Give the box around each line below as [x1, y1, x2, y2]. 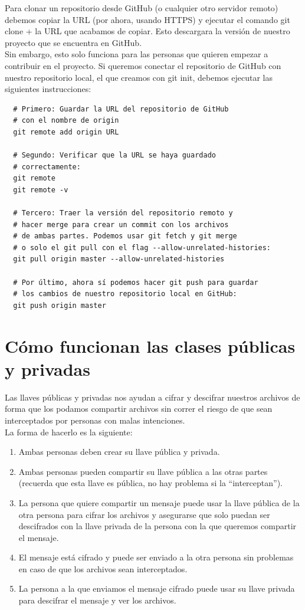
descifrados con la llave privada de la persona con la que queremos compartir [18, 520, 297, 532]
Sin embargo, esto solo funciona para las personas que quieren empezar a [5, 48, 268, 60]
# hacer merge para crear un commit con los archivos [13, 220, 229, 229]
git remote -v [13, 185, 68, 194]
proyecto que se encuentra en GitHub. [5, 36, 142, 48]
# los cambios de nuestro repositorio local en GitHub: [13, 290, 237, 299]
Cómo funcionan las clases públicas [5, 333, 296, 358]
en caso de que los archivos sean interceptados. [18, 562, 188, 575]
